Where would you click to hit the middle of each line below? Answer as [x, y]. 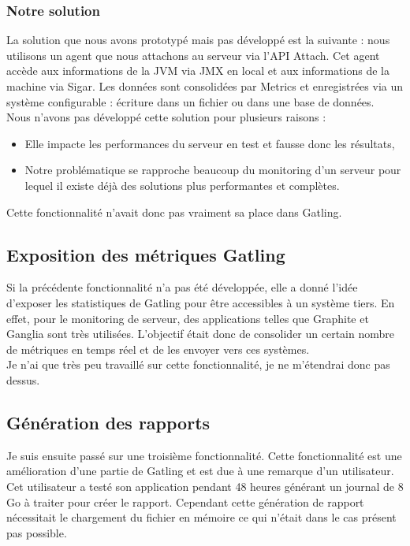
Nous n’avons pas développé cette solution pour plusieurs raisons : [166, 117]
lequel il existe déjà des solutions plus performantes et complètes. [182, 185]
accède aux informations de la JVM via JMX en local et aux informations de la [198, 71]
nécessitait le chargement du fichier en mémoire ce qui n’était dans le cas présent [201, 517]
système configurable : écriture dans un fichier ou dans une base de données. [190, 101]
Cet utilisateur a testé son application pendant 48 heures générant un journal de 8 [205, 486]
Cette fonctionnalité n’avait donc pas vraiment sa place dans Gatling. [174, 212]
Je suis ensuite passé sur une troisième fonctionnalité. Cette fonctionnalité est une [204, 455]
